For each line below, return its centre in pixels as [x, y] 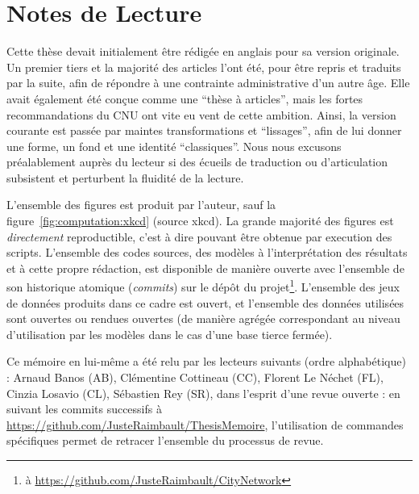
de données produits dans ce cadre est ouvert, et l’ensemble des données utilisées [205, 302]
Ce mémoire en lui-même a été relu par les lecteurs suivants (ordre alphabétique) [206, 361]
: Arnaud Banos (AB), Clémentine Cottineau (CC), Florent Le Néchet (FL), [195, 377]
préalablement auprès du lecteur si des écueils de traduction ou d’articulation [197, 162]
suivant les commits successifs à [84, 409]
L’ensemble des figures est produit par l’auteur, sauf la [141, 205]
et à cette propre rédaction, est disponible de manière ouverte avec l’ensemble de [205, 268]
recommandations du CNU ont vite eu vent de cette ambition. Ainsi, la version [201, 114]
